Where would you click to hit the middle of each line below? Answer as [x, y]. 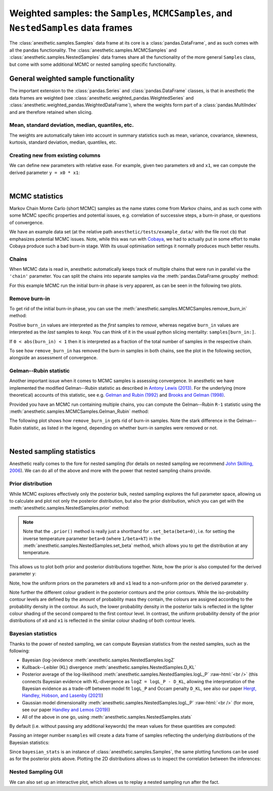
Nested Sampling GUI [36, 772]
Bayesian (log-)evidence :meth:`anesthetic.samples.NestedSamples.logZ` [99, 660]
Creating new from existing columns [55, 155]
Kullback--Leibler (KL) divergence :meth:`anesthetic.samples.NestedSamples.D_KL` [109, 667]
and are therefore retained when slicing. [51, 112]
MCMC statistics [36, 196]
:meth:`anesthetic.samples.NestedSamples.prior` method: [70, 508]
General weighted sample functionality [72, 79]
